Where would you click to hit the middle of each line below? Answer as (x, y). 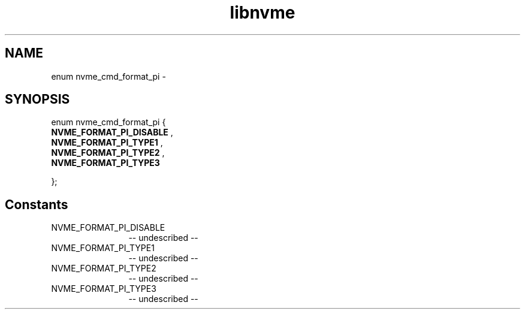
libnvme (262, 13)
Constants (37, 204)
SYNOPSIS (37, 99)
